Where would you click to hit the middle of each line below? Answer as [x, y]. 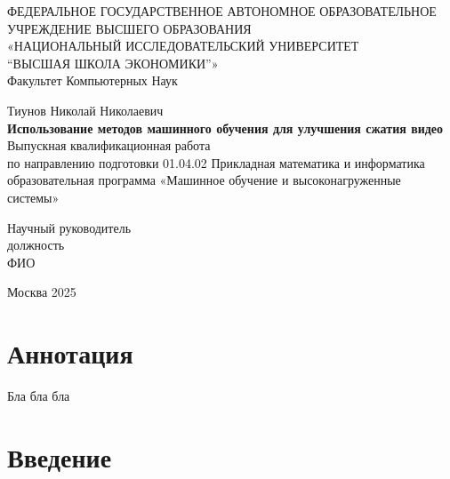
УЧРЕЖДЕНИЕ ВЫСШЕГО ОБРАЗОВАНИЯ [129, 28]
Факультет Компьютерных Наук [92, 80]
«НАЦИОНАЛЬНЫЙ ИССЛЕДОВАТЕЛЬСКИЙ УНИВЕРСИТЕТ [183, 46]
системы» [33, 197]
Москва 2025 [42, 292]
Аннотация [70, 353]
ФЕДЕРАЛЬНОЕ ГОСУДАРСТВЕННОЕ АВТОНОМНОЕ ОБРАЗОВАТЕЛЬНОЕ [222, 11]
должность [36, 245]
